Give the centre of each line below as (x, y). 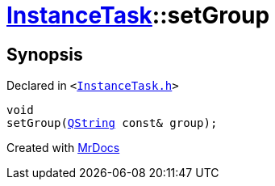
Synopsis (45, 54)
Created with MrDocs (63, 148)
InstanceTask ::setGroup (138, 15)
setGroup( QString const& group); (112, 123)
